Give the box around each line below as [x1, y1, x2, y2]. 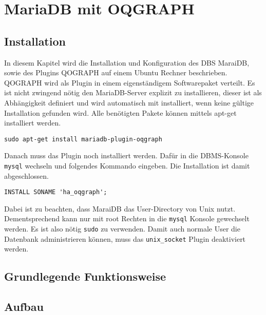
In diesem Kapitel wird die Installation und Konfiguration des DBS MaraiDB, [4, 57, 250, 68]
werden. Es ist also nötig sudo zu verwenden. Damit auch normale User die [4, 223, 240, 234]
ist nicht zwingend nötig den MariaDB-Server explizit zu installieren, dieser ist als [4, 87, 262, 98]
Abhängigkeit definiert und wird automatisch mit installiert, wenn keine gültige [4, 97, 254, 108]
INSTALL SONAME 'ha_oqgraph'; [4, 188, 107, 196]
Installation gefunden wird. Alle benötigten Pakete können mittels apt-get [4, 107, 237, 118]
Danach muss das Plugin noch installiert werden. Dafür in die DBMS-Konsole [4, 150, 249, 161]
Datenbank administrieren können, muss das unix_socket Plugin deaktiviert [4, 233, 246, 244]
